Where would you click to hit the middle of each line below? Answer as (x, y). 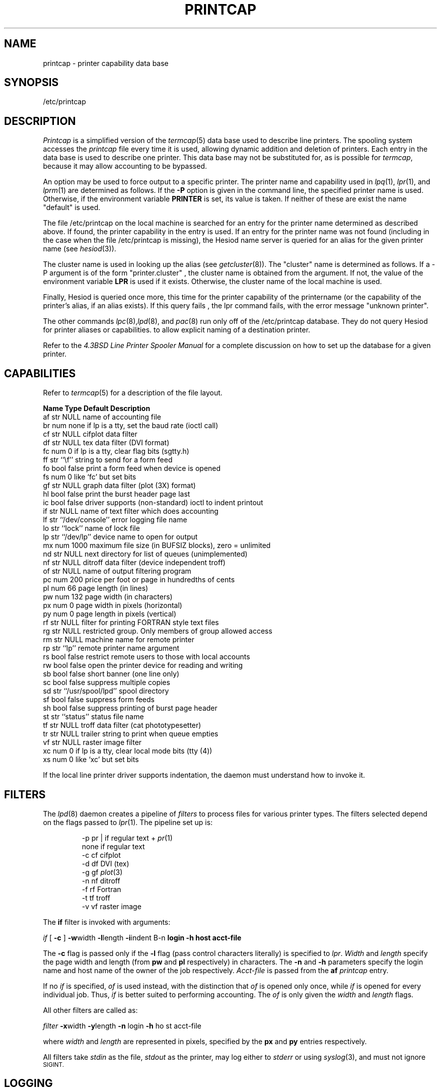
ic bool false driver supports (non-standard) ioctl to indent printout (153, 503)
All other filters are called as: (90, 1010)
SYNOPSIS (31, 83)
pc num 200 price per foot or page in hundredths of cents (139, 580)
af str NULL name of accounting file (102, 417)
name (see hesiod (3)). (80, 249)
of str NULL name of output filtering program (117, 571)
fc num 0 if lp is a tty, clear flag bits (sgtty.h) (116, 451)
